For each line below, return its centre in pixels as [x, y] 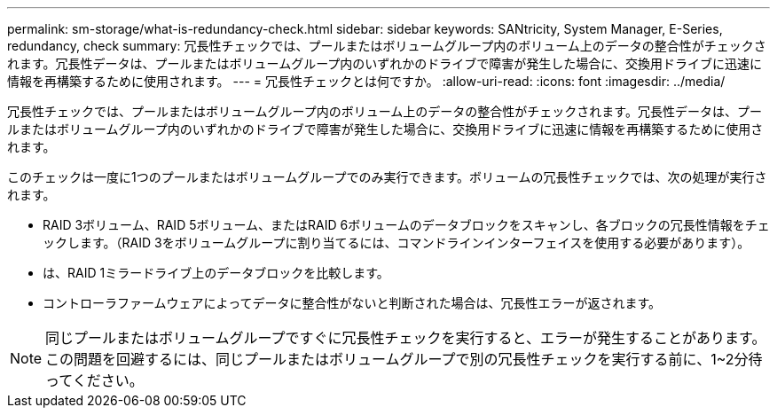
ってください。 [94, 380]
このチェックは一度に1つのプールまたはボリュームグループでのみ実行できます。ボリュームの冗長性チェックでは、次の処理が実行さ [387, 177]
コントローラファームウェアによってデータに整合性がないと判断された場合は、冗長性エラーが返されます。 [352, 303]
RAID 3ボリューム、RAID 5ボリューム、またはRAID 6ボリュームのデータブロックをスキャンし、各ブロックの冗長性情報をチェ [406, 225]
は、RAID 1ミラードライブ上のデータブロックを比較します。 [216, 273]
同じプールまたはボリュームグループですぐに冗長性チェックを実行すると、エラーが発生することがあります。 [406, 338]
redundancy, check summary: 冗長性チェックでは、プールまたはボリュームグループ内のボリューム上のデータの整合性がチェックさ [387, 46]
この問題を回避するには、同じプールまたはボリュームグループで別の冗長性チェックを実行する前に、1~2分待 [404, 359]
